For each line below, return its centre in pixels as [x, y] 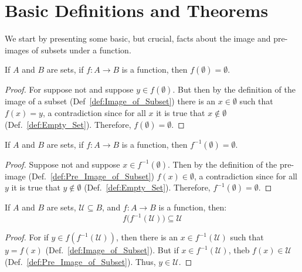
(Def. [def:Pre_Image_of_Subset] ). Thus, [80, 261]
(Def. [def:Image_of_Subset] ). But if [112, 250]
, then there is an [147, 237]
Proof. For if [27, 237]
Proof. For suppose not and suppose [69, 89]
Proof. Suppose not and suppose [62, 164]
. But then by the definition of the [234, 89]
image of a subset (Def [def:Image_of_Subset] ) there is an [110, 101]
